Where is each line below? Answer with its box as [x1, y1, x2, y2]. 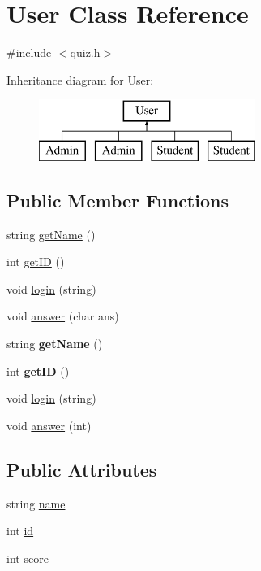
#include [6, 44, 52, 61]
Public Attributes [6, 456, 157, 482]
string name [6, 495, 66, 512]
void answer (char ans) [6, 307, 119, 325]
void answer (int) [6, 416, 92, 434]
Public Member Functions [6, 187, 229, 212]
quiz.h [70, 44, 101, 61]
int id [6, 522, 34, 539]
